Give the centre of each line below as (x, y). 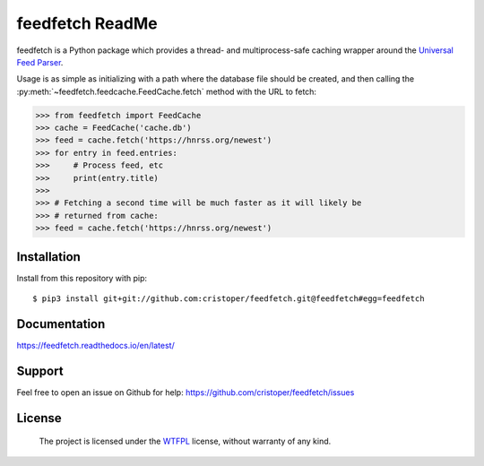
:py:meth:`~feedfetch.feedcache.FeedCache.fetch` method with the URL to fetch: (167, 91)
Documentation (61, 324)
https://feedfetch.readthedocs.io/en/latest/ (95, 346)
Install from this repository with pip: (82, 278)
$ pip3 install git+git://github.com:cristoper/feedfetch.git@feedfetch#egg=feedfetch (229, 299)
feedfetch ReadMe (87, 23)
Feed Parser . (40, 62)
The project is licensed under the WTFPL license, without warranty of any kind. (185, 441)
